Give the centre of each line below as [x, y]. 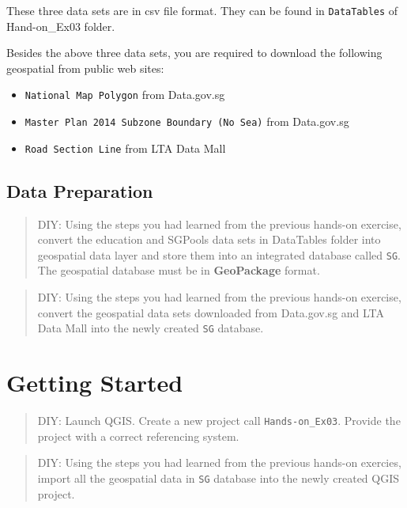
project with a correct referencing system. [138, 436]
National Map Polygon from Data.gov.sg [125, 95]
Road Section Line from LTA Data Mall [125, 148]
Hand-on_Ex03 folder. [61, 26]
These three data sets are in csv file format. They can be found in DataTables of [202, 10]
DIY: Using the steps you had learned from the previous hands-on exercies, [219, 463]
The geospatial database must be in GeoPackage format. [179, 270]
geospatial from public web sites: [85, 68]
